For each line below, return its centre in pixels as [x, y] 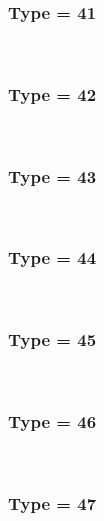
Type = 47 [52, 502]
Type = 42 [52, 93]
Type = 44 [52, 257]
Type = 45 [52, 339]
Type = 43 [52, 175]
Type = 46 [52, 420]
